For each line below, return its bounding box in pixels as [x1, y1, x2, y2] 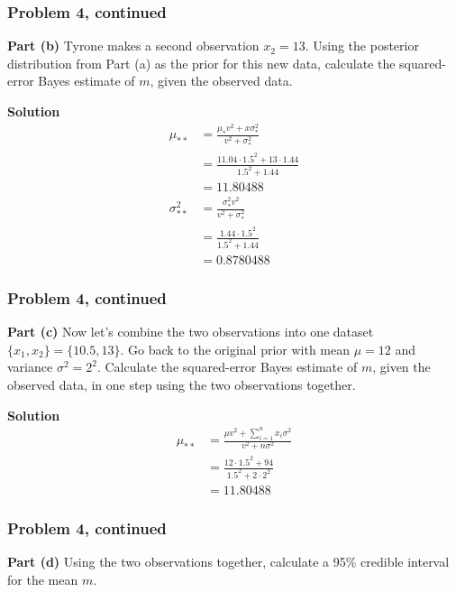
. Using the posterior [305, 36, 419, 55]
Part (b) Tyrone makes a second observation [7, 36, 260, 55]
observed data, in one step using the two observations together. [7, 375, 356, 393]
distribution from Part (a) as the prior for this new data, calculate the [7, 53, 396, 72]
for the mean [7, 569, 78, 588]
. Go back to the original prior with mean [120, 339, 350, 358]
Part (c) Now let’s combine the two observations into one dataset [7, 322, 374, 341]
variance [7, 357, 53, 376]
